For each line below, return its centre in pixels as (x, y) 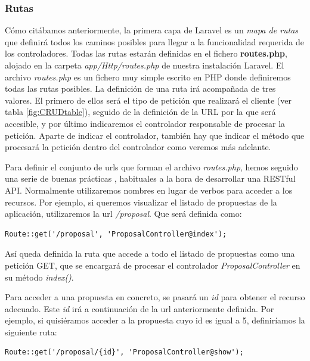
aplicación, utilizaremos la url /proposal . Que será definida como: (123, 214)
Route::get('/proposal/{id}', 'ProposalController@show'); (124, 352)
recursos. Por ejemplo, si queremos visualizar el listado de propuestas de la (141, 202)
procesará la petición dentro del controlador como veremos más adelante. (138, 147)
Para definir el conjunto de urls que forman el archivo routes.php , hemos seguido (151, 167)
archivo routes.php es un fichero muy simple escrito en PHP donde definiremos (148, 77)
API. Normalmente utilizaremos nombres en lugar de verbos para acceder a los (149, 190)
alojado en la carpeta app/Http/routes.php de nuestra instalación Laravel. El (145, 65)
